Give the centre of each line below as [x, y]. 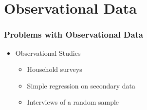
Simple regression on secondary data [81, 85]
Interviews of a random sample [73, 102]
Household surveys [55, 69]
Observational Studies [48, 53]
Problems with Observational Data [73, 34]
